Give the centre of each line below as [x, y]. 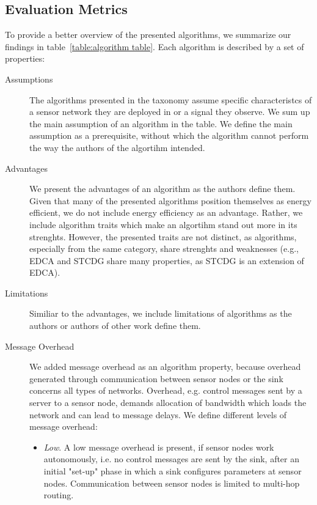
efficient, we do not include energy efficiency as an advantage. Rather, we [166, 212]
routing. [59, 495]
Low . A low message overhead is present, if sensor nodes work [159, 447]
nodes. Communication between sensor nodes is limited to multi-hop [172, 483]
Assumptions [29, 79]
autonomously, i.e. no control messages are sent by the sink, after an [172, 459]
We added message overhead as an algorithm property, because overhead [165, 367]
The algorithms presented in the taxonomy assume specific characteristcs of [171, 99]
